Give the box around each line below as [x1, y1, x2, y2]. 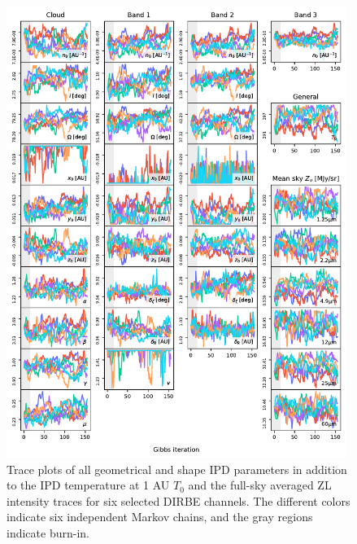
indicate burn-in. [7, 524, 89, 541]
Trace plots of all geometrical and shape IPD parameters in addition [7, 460, 347, 477]
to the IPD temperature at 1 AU [7, 476, 170, 494]
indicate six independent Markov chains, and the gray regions [7, 508, 313, 525]
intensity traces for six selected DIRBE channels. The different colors [7, 492, 350, 509]
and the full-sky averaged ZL [188, 476, 332, 494]
